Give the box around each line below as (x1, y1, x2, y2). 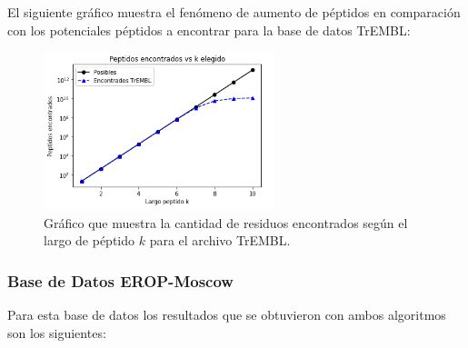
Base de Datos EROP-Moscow (7, 269, 234, 292)
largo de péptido (44, 231, 135, 250)
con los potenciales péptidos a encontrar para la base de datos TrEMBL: (7, 20, 411, 39)
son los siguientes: (7, 323, 106, 342)
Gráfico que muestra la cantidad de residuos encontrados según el (44, 213, 408, 232)
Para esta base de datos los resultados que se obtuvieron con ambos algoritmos (7, 305, 446, 324)
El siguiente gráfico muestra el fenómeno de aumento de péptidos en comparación (7, 3, 461, 21)
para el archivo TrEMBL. (149, 231, 291, 250)
